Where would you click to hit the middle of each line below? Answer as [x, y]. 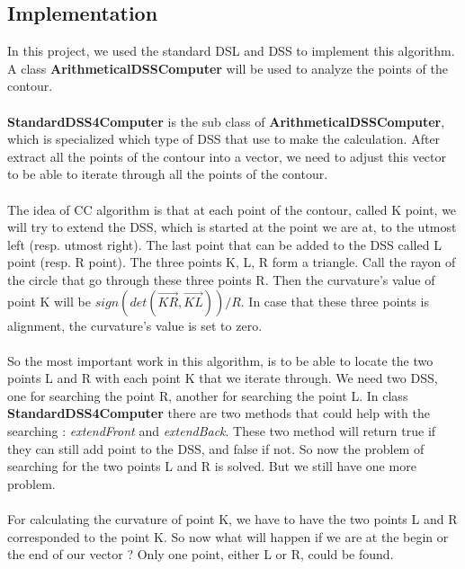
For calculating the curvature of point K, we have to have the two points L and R [232, 519]
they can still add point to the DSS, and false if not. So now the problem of [216, 448]
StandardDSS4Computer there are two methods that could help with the [219, 413]
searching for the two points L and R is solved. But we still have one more [212, 466]
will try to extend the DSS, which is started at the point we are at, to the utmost [232, 227]
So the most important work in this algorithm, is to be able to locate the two [220, 360]
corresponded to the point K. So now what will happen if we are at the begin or [228, 536]
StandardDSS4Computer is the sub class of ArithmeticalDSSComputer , [226, 121]
